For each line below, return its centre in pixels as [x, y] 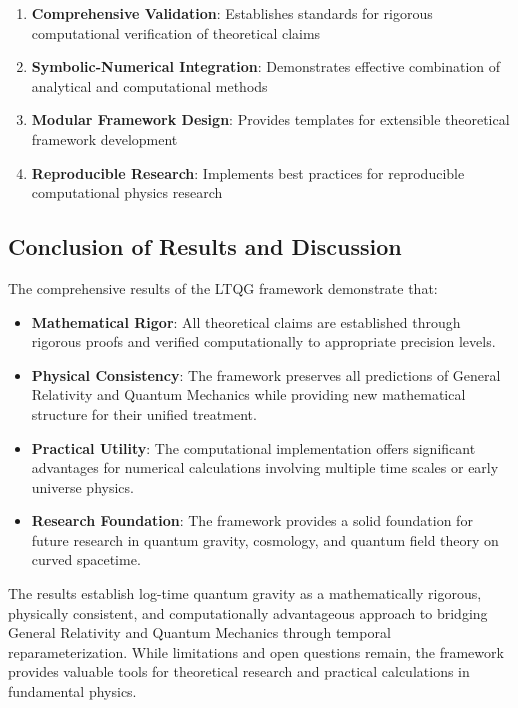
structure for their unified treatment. [144, 413]
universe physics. [82, 486]
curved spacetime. [86, 559]
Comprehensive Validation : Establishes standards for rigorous [232, 13]
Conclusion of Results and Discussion [205, 246]
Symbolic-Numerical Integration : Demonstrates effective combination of [266, 66]
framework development [104, 138]
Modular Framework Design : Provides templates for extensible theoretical [270, 119]
